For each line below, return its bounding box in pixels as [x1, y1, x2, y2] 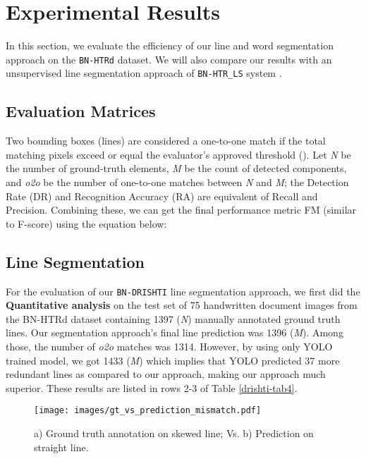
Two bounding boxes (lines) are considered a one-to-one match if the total [6, 133, 326, 148]
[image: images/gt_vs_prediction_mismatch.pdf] [34, 405, 262, 416]
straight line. [34, 439, 89, 454]
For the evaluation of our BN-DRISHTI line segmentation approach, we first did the [6, 283, 360, 298]
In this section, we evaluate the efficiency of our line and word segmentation [6, 38, 334, 53]
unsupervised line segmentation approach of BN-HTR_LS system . [6, 66, 282, 80]
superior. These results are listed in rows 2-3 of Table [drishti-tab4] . [6, 380, 298, 395]
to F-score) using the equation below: [6, 216, 167, 231]
